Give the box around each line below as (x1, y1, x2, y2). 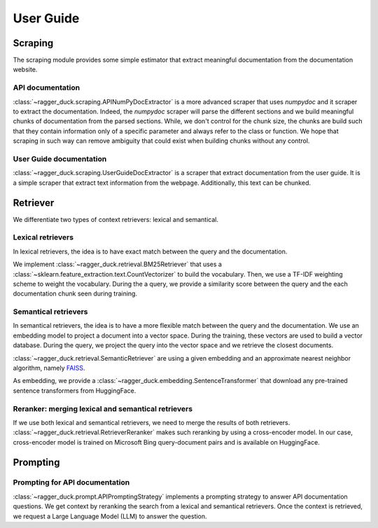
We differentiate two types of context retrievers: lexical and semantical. (13, 215, 218, 223)
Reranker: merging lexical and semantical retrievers (13, 403, 192, 413)
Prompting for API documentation (13, 478, 130, 487)
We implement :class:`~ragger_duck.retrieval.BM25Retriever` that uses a (13, 260, 222, 269)
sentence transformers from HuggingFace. (13, 386, 136, 395)
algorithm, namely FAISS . (13, 364, 85, 372)
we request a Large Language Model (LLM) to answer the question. (13, 512, 207, 520)
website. (13, 65, 38, 74)
